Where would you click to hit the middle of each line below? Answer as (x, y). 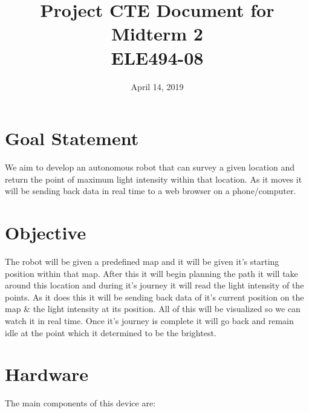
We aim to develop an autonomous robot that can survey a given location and (150, 167)
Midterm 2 (157, 34)
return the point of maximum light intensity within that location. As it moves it (154, 179)
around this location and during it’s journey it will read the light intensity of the (154, 285)
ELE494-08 (157, 57)
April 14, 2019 (157, 86)
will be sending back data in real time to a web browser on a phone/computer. (151, 191)
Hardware (47, 374)
